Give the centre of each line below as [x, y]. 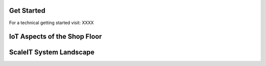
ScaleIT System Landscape [52, 52]
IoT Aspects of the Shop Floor [55, 37]
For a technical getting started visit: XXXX [51, 23]
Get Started [27, 11]
